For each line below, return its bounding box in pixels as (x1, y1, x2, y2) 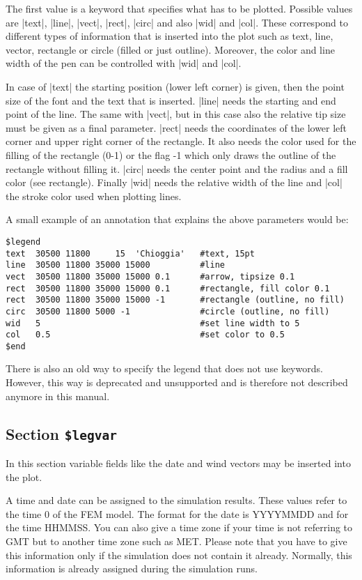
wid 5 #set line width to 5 (6, 318, 300, 328)
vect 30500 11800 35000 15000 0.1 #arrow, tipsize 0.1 (6, 271, 295, 282)
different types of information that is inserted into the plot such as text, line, (6, 29, 333, 43)
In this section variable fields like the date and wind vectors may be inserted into (6, 456, 351, 471)
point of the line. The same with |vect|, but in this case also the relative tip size (6, 107, 346, 121)
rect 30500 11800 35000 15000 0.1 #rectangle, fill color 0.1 (6, 283, 330, 293)
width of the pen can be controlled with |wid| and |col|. (6, 56, 242, 70)
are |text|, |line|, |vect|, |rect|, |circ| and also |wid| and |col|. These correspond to (6, 15, 348, 29)
